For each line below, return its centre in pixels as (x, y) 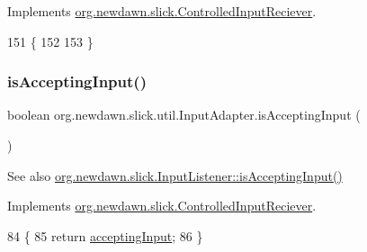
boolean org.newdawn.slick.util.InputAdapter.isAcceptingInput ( (184, 115)
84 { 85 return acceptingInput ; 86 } (105, 235)
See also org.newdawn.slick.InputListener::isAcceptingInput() (175, 175)
